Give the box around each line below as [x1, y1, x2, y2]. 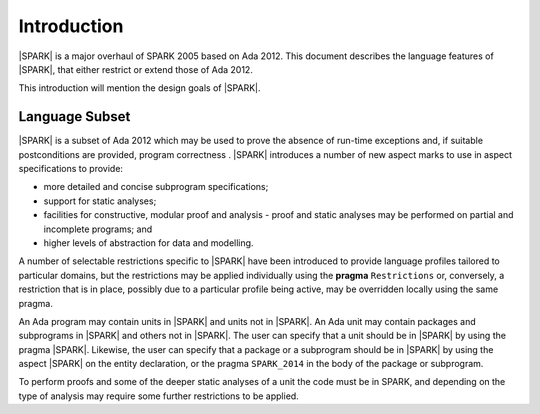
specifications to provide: [18, 163, 124, 175]
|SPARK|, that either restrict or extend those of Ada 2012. [18, 63, 254, 75]
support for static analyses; [43, 195, 157, 207]
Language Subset [18, 108, 131, 125]
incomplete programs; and [43, 223, 153, 235]
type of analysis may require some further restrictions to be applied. [18, 390, 299, 402]
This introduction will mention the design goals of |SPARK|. [18, 82, 261, 94]
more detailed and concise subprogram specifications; [43, 181, 269, 193]
